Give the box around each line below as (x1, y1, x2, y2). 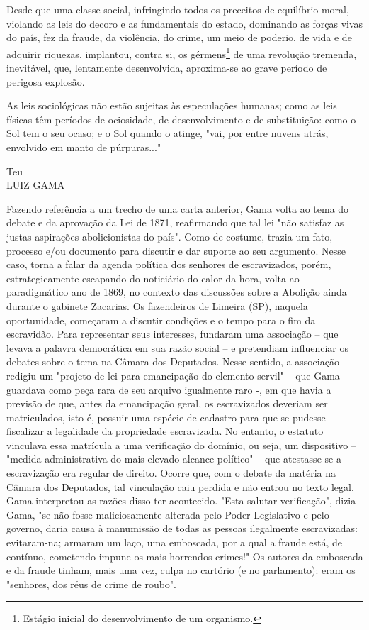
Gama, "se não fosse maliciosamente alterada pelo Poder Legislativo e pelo (6, 507, 329, 521)
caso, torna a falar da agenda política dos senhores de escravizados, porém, (6, 257, 331, 272)
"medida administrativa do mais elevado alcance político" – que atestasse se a (6, 451, 341, 466)
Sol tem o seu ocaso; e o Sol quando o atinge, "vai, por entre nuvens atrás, (6, 126, 329, 140)
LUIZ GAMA (6, 177, 65, 192)
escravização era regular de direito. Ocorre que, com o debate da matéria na (6, 465, 336, 480)
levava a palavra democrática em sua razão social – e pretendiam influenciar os (6, 340, 348, 355)
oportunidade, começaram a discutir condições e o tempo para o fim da (6, 312, 316, 327)
